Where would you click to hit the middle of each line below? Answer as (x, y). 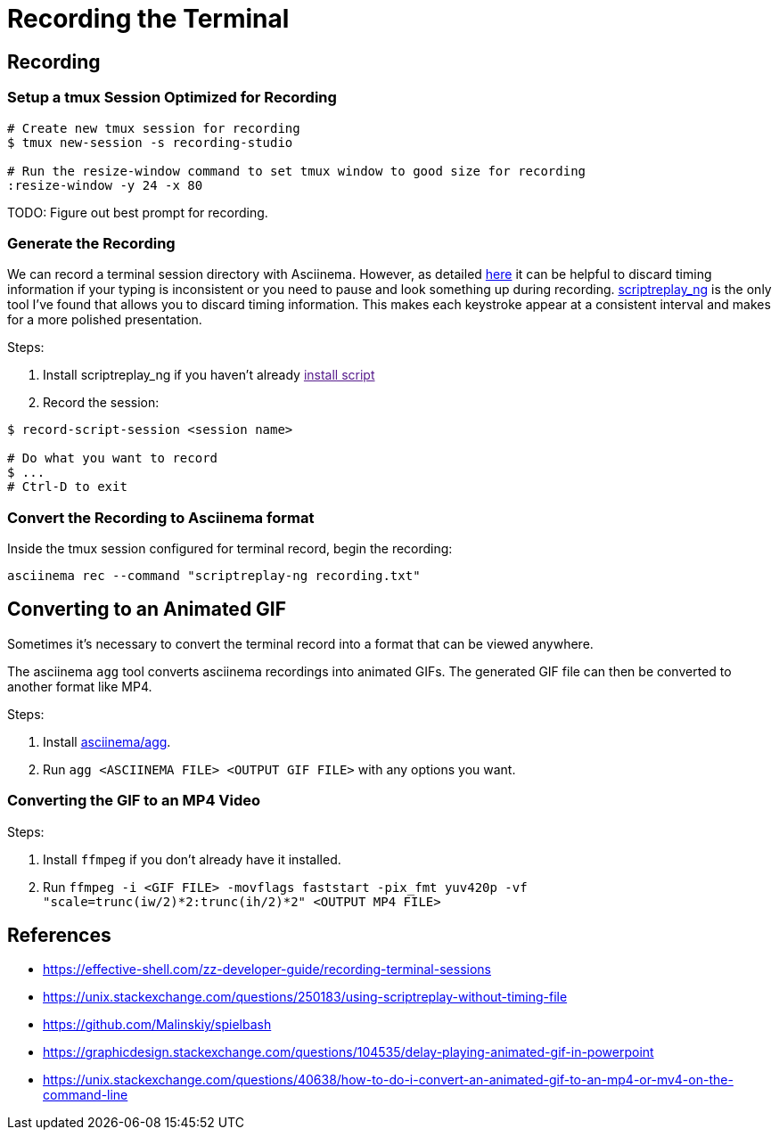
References (59, 936)
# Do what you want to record (113, 458)
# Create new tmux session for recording (154, 128)
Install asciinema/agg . (107, 741)
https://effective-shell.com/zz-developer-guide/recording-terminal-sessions (267, 969)
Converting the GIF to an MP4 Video (134, 801)
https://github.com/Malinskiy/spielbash (157, 1025)
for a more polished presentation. (105, 320)
